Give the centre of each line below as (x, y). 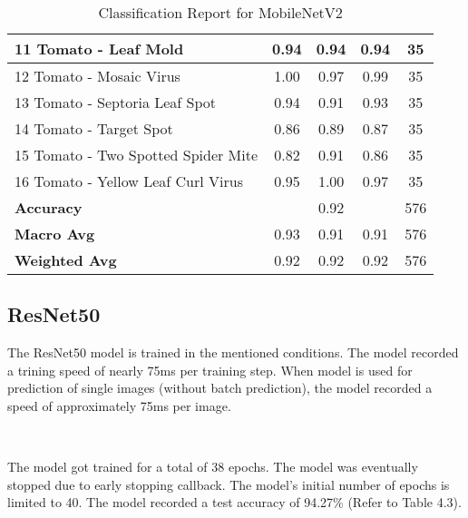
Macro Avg (55, 234)
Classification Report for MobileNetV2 (220, 12)
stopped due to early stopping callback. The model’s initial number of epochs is (229, 484)
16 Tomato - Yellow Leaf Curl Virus (129, 181)
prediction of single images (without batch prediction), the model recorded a (220, 388)
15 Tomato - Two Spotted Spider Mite (136, 155)
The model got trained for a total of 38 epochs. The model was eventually (213, 467)
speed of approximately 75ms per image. (119, 405)
